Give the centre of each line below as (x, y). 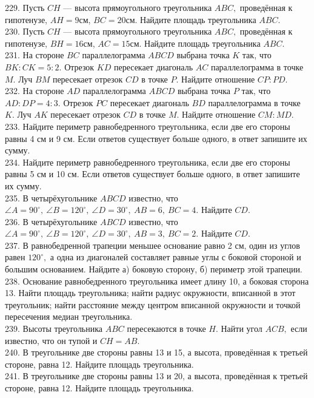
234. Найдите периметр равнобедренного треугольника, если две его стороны (148, 162)
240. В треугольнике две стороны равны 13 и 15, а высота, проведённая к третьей (156, 352)
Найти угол (242, 329)
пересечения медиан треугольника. (69, 316)
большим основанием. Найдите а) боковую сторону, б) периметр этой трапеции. (154, 269)
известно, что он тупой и (51, 340)
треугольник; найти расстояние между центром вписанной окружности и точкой (153, 304)
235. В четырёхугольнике (51, 197)
